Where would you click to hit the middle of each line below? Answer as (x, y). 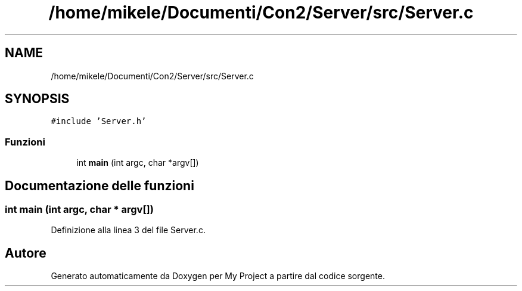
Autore (26, 253)
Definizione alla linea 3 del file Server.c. (128, 230)
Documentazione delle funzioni (100, 185)
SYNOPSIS (37, 99)
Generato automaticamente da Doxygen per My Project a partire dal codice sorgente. (218, 276)
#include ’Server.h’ (99, 121)
